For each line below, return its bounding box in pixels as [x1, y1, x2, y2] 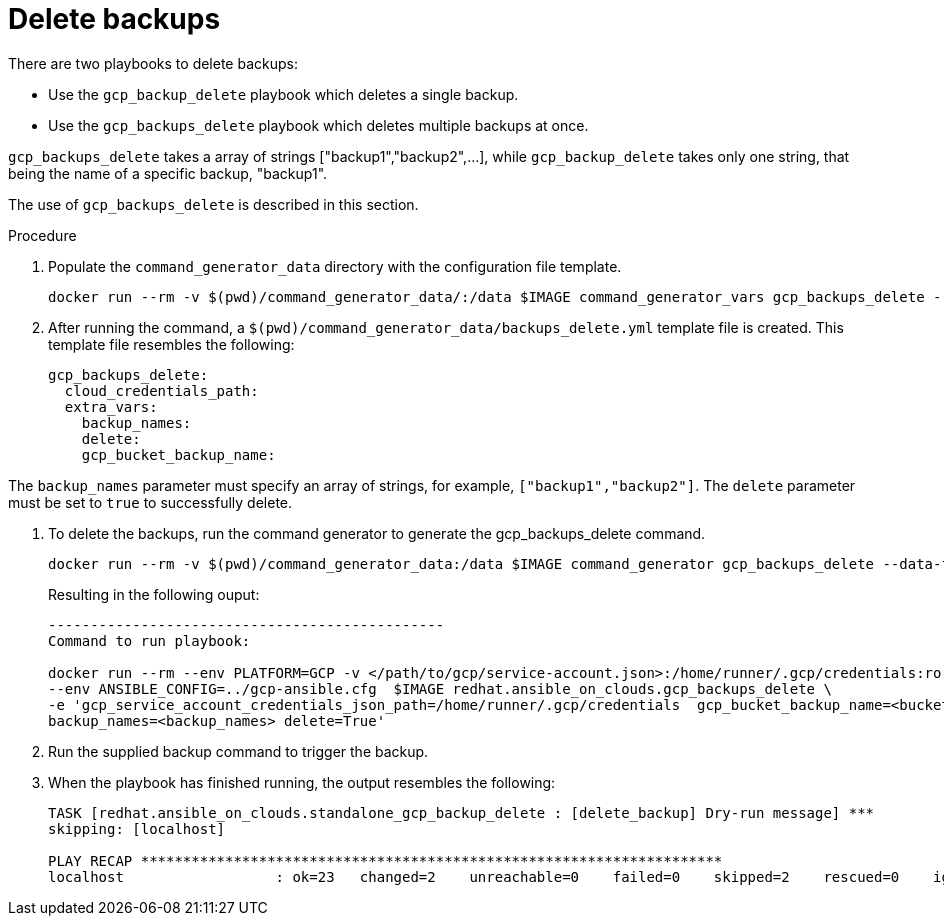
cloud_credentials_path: [64, 382, 259, 399]
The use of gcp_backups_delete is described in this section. [8, 195, 419, 213]
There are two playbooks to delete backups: [8, 54, 298, 72]
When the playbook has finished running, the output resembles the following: [48, 773, 556, 791]
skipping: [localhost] [48, 820, 226, 837]
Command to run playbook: [48, 632, 251, 649]
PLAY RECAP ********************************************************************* [48, 852, 723, 869]
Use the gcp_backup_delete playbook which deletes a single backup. [48, 85, 519, 103]
